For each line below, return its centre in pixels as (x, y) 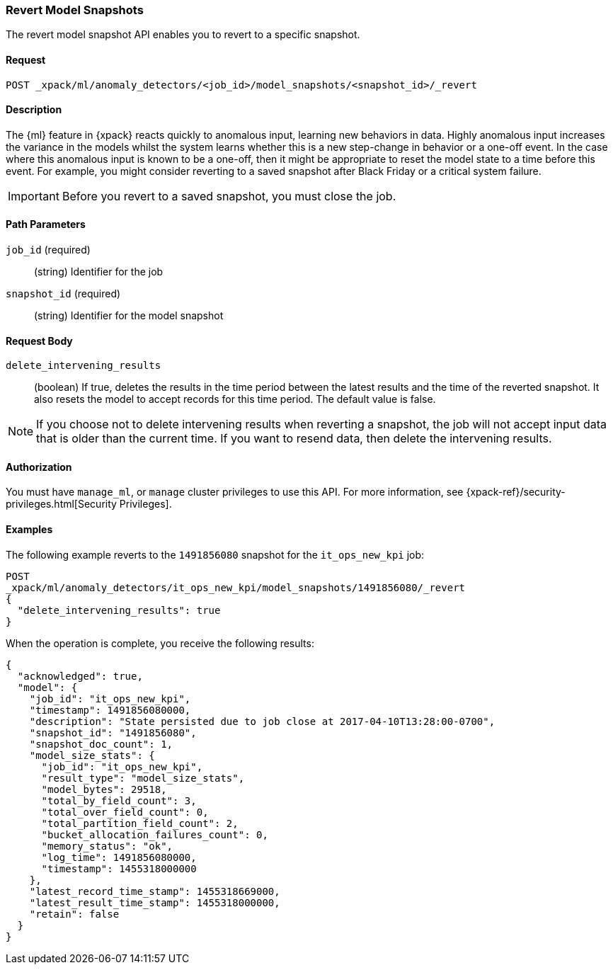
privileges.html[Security (61, 504)
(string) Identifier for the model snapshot (129, 316)
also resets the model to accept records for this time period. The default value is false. (235, 399)
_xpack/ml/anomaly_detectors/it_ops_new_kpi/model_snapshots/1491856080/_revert (236, 587)
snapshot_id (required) (63, 294)
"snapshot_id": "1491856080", (113, 732)
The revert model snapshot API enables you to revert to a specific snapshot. (183, 35)
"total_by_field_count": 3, (119, 800)
